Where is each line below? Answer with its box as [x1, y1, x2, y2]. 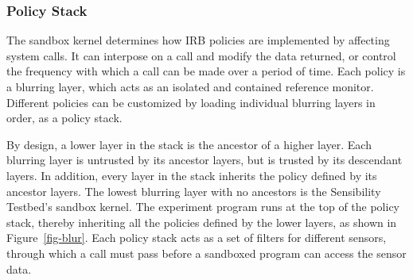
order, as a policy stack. [6, 109, 123, 126]
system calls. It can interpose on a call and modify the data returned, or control [6, 47, 396, 63]
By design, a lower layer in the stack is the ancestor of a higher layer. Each [6, 136, 372, 152]
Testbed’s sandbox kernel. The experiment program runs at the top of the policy [6, 198, 400, 215]
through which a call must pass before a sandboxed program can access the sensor [6, 244, 407, 261]
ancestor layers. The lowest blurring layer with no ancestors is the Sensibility [6, 182, 381, 199]
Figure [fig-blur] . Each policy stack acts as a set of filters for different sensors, [6, 229, 387, 246]
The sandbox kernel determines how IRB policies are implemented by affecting [6, 32, 390, 48]
